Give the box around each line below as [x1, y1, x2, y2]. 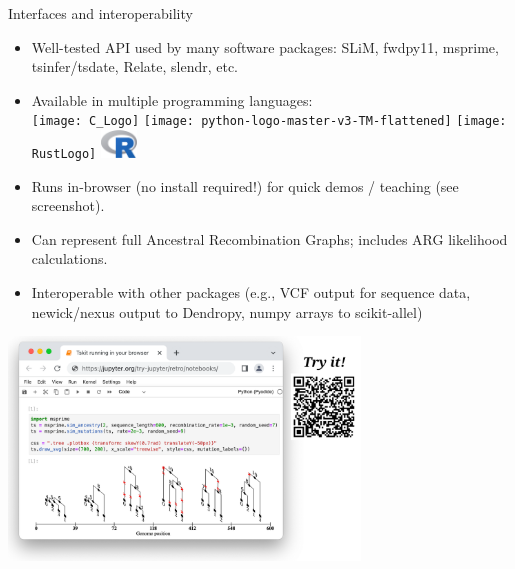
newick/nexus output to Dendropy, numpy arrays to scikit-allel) [31, 301, 423, 322]
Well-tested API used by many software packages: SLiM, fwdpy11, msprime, [31, 36, 499, 57]
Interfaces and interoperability [8, 3, 193, 23]
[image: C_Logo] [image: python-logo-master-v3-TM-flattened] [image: [31, 114, 507, 129]
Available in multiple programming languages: [31, 89, 313, 110]
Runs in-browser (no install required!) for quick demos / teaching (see [31, 175, 459, 196]
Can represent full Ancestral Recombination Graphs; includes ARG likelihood [31, 228, 508, 249]
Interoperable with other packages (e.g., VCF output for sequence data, [31, 282, 471, 303]
